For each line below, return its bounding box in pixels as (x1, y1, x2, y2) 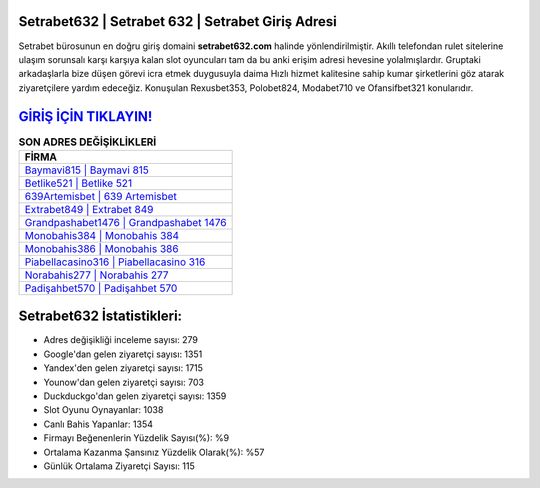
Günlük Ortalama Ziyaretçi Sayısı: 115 (43, 460, 195, 472)
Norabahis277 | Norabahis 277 (24, 268, 169, 282)
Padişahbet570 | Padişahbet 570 (24, 281, 178, 295)
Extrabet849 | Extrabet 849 (24, 202, 154, 216)
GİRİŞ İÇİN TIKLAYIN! (18, 108, 153, 125)
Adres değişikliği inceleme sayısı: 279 (43, 334, 199, 346)
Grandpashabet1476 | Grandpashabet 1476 (24, 215, 227, 229)
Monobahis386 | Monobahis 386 (24, 241, 179, 255)
